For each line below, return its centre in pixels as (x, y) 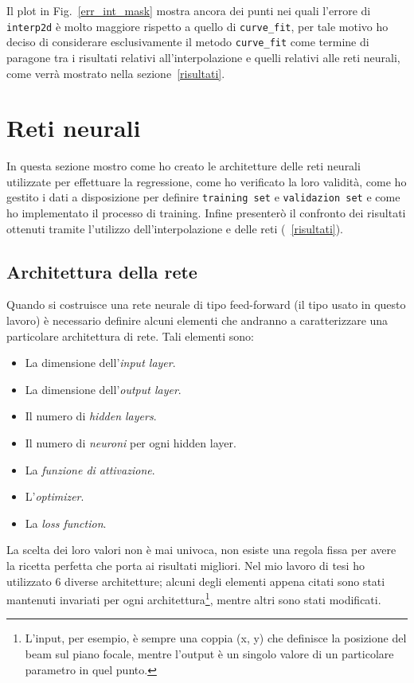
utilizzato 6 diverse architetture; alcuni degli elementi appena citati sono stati (196, 581)
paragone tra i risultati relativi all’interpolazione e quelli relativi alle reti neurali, (203, 57)
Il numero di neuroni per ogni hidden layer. (131, 443)
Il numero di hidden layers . (91, 416)
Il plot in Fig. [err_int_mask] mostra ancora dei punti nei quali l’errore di (189, 10)
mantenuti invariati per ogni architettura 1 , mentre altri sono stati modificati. (194, 598)
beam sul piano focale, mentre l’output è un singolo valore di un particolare (209, 654)
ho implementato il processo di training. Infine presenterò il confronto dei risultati (206, 213)
